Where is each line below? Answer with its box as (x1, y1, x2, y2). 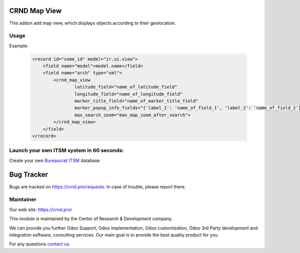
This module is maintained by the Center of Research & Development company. (9, 215, 173, 222)
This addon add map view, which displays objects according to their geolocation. (9, 20, 176, 26)
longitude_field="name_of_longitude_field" (74, 91, 183, 97)
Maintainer (9, 196, 36, 203)
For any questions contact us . (9, 241, 70, 247)
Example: (9, 42, 28, 48)
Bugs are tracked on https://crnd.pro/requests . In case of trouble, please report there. (9, 183, 186, 189)
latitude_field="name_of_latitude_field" (74, 84, 177, 90)
